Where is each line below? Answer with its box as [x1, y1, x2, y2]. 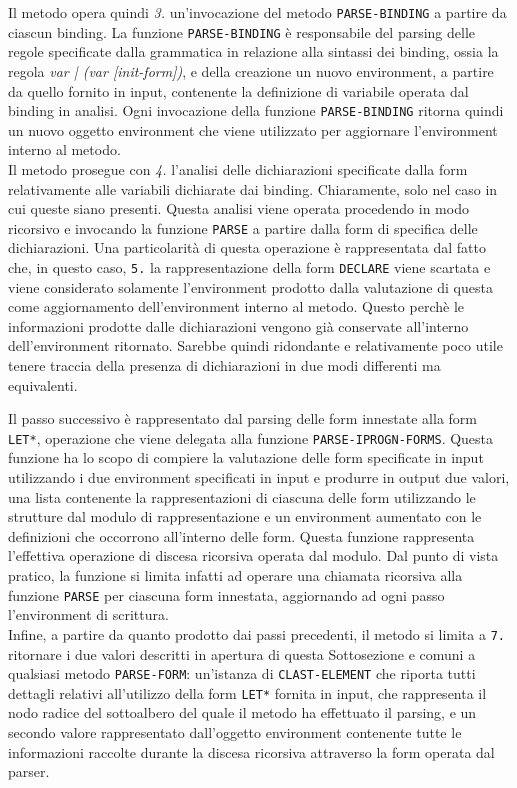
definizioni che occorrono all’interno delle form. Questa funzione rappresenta [8, 525, 475, 546]
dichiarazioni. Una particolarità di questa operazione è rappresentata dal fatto [8, 237, 486, 258]
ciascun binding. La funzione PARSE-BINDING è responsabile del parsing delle [8, 21, 476, 42]
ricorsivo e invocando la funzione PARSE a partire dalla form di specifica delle [8, 217, 478, 238]
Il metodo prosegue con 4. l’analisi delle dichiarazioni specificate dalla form [8, 158, 468, 179]
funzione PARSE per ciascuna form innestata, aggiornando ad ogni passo [8, 584, 445, 605]
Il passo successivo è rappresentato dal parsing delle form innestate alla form [8, 408, 477, 429]
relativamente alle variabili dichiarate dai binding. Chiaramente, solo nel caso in [8, 178, 498, 199]
